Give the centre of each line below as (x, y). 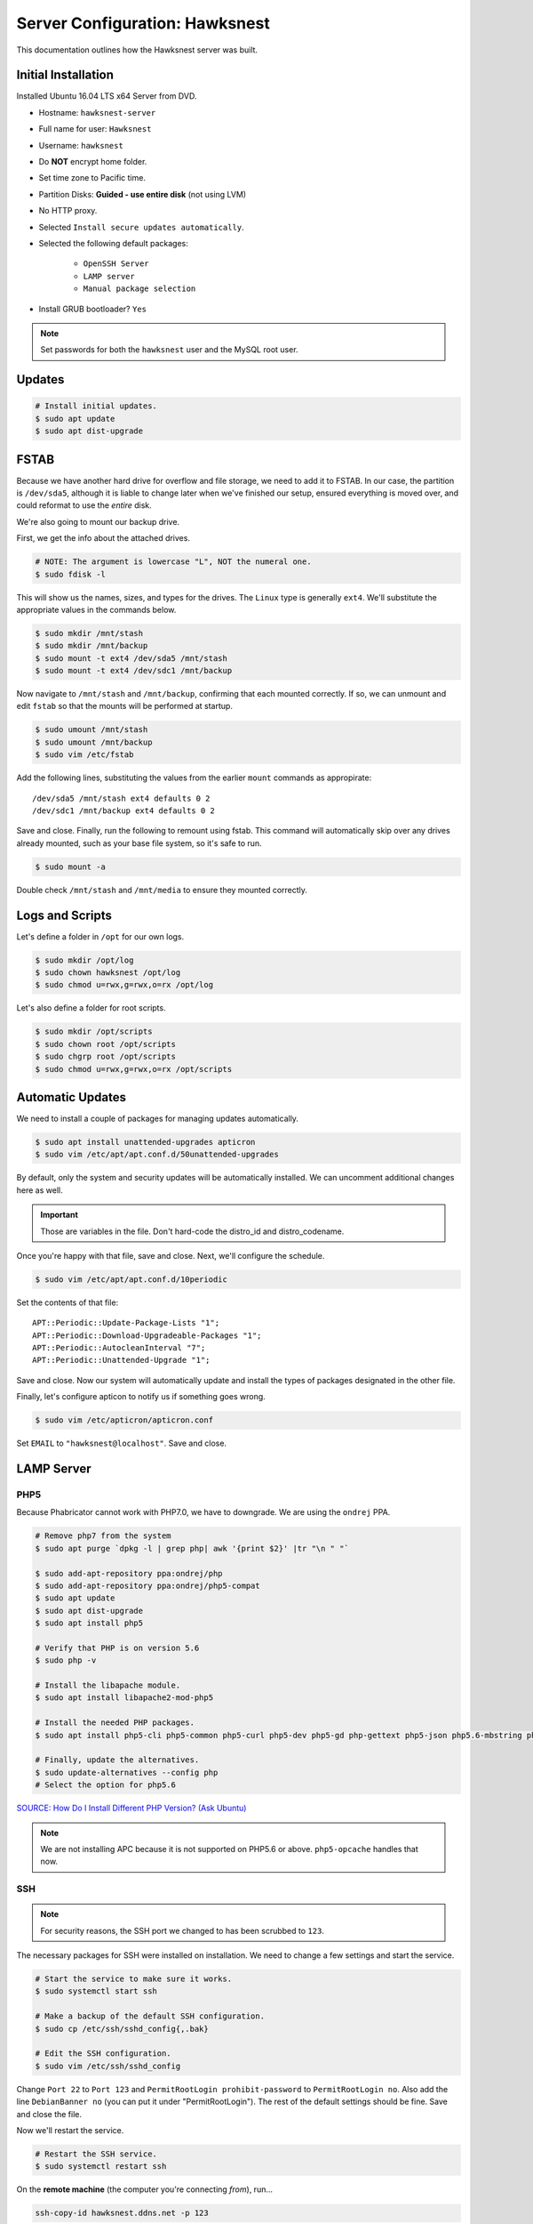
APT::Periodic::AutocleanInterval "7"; (119, 1348)
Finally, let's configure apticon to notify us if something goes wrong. (141, 1397)
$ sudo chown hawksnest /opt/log (108, 973)
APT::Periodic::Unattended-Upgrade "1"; (121, 1360)
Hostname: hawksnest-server (97, 112)
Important (60, 1215)
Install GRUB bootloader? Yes (92, 309)
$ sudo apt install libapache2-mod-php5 (124, 1698)
